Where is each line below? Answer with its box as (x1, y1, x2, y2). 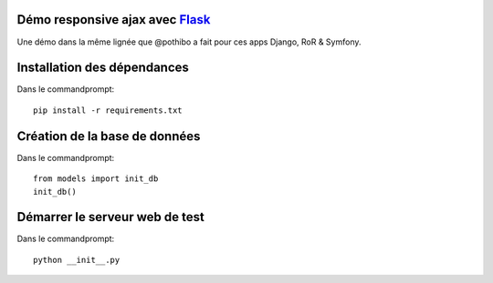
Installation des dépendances (16, 60, 189, 76)
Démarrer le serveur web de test (16, 209, 205, 225)
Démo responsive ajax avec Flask (16, 12, 211, 27)
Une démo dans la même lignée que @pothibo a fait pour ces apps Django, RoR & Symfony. (16, 36, 362, 47)
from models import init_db (33, 174, 159, 184)
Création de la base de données (16, 128, 201, 144)
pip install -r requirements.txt (33, 105, 183, 116)
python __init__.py (33, 255, 121, 265)
